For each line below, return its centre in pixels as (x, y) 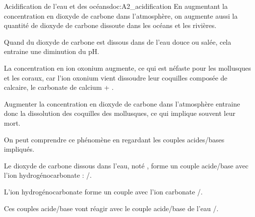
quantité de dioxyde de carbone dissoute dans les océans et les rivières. (110, 25)
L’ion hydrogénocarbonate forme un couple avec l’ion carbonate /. (103, 191)
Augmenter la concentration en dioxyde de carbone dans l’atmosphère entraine (122, 103)
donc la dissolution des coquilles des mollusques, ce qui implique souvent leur (120, 113)
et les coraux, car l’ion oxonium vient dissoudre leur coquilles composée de (116, 77)
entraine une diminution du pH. (52, 51)
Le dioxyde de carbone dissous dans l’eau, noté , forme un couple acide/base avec (126, 165)
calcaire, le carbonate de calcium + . (59, 87)
